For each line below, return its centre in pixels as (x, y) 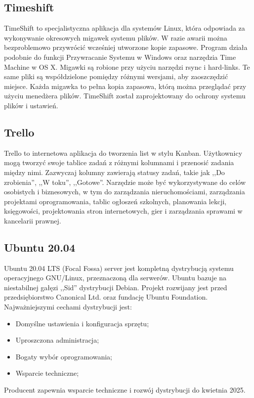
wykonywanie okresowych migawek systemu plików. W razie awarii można (116, 37)
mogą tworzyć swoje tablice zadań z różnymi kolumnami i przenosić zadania (119, 162)
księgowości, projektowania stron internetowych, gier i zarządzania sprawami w (123, 211)
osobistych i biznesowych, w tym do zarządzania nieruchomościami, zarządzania (125, 192)
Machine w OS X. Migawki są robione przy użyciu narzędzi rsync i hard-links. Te (127, 66)
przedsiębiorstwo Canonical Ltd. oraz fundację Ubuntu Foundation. (106, 297)
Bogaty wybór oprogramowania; (64, 356)
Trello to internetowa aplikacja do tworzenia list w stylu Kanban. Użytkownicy (123, 153)
